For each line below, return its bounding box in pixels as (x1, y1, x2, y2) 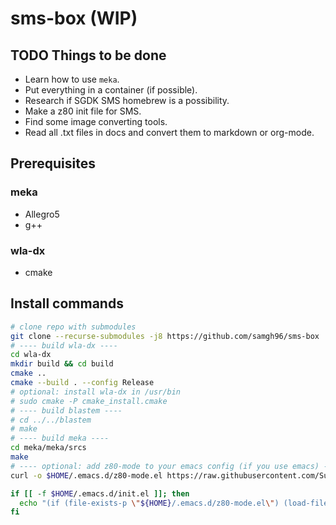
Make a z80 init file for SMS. (24, 105, 142, 117)
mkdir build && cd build (10, 359, 114, 369)
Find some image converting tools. (24, 116, 168, 127)
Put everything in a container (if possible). (24, 84, 198, 96)
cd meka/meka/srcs (10, 443, 87, 453)
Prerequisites (10, 155, 96, 172)
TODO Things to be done (10, 47, 167, 64)
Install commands (10, 295, 124, 312)
